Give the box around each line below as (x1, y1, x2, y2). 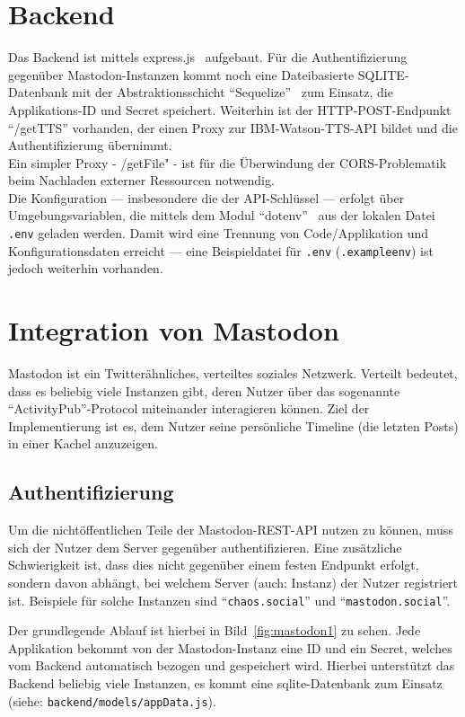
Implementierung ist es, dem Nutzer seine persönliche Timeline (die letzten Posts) (8, 416, 459, 435)
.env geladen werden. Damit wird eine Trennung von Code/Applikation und (8, 224, 429, 243)
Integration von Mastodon (8, 312, 339, 349)
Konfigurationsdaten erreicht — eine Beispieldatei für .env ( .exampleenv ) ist (8, 241, 434, 260)
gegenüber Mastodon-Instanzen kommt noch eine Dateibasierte (8, 65, 355, 84)
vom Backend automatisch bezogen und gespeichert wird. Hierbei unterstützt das (8, 656, 455, 675)
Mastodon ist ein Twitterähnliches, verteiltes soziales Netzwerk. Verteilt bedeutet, (8, 364, 458, 383)
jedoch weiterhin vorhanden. (8, 259, 163, 278)
